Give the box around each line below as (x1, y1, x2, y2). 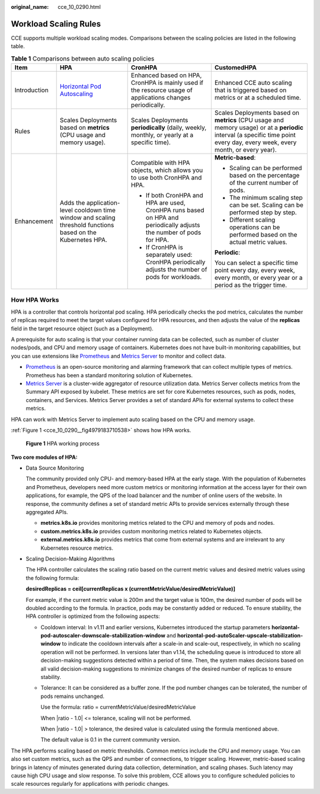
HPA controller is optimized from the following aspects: (25, 613, 160, 620)
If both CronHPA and (145, 192, 204, 200)
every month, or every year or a (214, 273, 303, 282)
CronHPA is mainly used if (130, 79, 204, 87)
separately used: (145, 251, 193, 259)
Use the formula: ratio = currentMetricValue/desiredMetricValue (40, 703, 196, 711)
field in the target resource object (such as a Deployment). (11, 325, 154, 332)
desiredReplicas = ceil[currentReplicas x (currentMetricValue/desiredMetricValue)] (25, 585, 235, 592)
